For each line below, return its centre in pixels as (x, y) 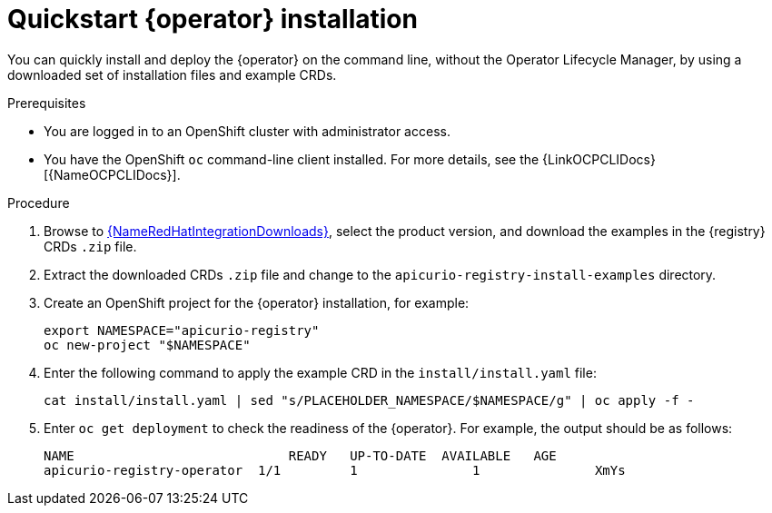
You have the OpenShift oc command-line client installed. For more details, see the (292, 159)
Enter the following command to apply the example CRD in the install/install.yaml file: (320, 372)
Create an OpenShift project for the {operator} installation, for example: (257, 302)
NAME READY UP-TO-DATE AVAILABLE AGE (300, 455)
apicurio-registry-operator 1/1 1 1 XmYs (335, 470)
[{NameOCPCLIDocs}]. (112, 174)
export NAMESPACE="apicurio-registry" (182, 330)
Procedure (39, 202)
